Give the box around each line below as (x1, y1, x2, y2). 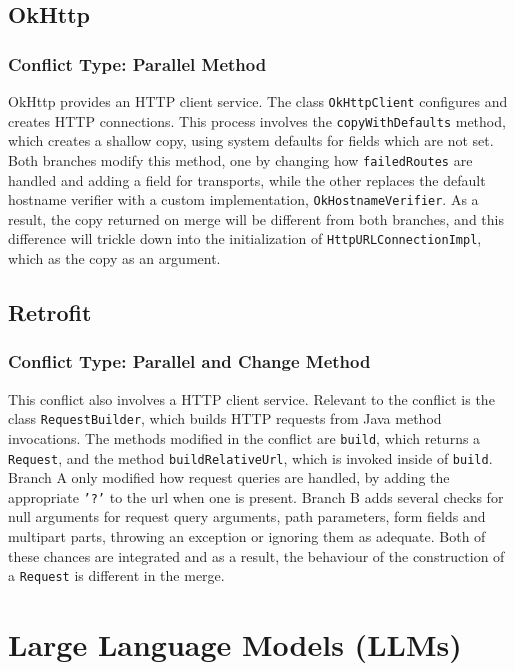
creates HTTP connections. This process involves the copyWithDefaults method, (8, 110, 506, 131)
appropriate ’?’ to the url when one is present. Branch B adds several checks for (8, 486, 504, 507)
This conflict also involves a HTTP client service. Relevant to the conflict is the (8, 388, 495, 409)
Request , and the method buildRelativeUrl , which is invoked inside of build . (8, 447, 493, 468)
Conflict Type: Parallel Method (8, 51, 267, 76)
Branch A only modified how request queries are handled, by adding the (8, 467, 450, 488)
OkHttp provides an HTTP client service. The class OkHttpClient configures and (8, 91, 508, 111)
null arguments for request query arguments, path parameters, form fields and (8, 506, 486, 527)
